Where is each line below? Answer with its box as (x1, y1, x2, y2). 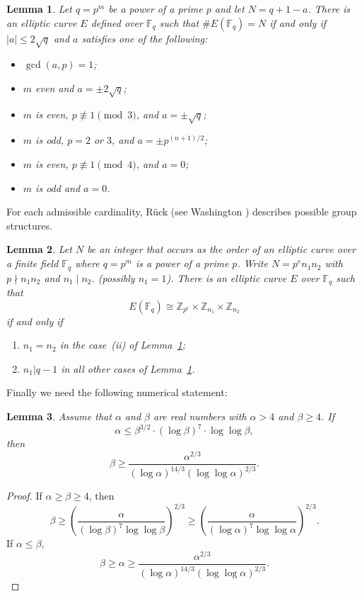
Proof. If (6, 488, 42, 503)
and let (214, 1, 245, 16)
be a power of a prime (108, 1, 203, 16)
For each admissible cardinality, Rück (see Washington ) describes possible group (6, 204, 357, 219)
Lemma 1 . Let (6, 1, 72, 16)
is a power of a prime (135, 256, 229, 271)
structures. (6, 218, 52, 232)
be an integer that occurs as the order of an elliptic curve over (87, 242, 356, 257)
